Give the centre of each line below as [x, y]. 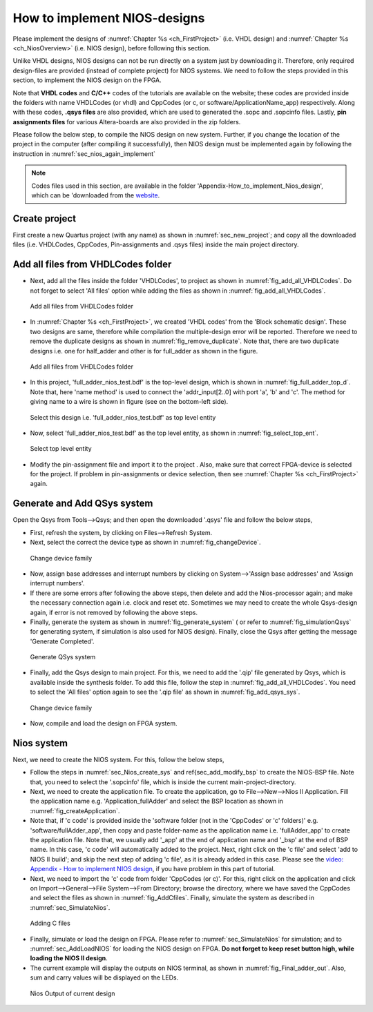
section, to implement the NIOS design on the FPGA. [87, 80]
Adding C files [50, 923]
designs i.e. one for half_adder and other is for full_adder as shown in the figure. [144, 351]
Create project [44, 218]
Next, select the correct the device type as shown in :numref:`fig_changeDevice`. [145, 543]
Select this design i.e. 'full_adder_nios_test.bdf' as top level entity [123, 417]
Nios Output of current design [73, 993]
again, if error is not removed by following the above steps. [114, 612]
